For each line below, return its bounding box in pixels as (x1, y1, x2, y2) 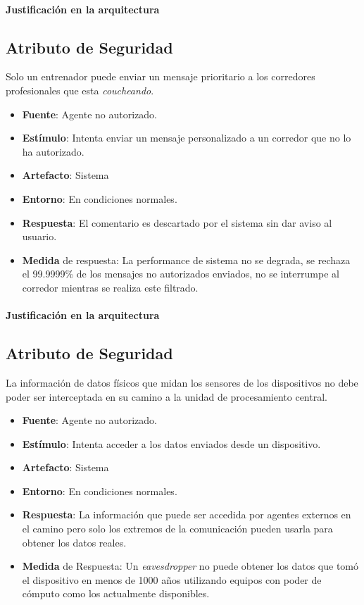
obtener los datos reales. (22, 535, 127, 549)
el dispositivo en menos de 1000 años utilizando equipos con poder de (22, 572, 322, 587)
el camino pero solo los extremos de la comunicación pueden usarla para (22, 521, 333, 536)
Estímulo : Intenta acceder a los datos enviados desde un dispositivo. (22, 436, 321, 451)
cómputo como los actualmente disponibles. (22, 586, 210, 601)
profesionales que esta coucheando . (6, 82, 154, 97)
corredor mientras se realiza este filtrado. (22, 280, 199, 294)
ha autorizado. (22, 144, 84, 158)
